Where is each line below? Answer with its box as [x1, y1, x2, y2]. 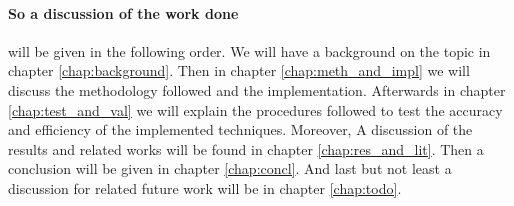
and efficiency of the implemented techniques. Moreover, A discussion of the [8, 119, 473, 140]
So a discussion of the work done [8, 2, 239, 23]
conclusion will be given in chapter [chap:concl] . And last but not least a [8, 158, 452, 179]
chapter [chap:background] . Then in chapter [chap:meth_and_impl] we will [8, 60, 470, 81]
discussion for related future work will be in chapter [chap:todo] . [8, 177, 402, 198]
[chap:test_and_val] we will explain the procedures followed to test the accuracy [8, 99, 503, 120]
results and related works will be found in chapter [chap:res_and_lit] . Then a [8, 138, 484, 159]
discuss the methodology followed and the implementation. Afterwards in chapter [8, 79, 506, 100]
